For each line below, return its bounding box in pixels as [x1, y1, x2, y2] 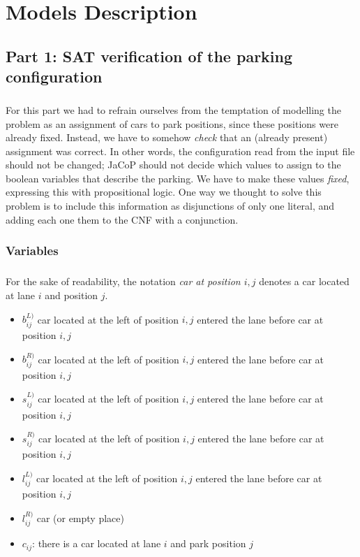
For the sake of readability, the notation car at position [6, 274, 241, 289]
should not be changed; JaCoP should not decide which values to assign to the [6, 157, 341, 172]
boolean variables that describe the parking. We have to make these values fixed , [6, 171, 350, 185]
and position [45, 288, 98, 303]
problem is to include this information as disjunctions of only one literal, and [6, 198, 335, 213]
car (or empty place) [36, 510, 124, 525]
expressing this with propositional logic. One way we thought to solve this [6, 185, 322, 199]
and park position [170, 536, 246, 551]
